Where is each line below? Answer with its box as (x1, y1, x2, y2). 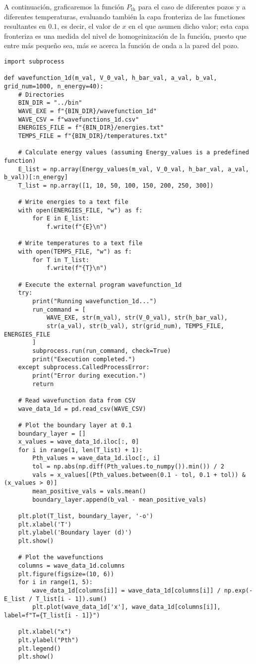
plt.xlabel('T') (18, 521, 72, 528)
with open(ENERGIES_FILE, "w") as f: (18, 206, 143, 214)
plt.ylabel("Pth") (18, 636, 79, 644)
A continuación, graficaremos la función (4, 1, 125, 11)
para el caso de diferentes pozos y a (138, 1, 246, 11)
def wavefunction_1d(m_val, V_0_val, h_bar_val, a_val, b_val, (4, 74, 217, 82)
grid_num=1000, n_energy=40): (4, 82, 104, 90)
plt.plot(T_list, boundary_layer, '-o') (18, 513, 153, 520)
